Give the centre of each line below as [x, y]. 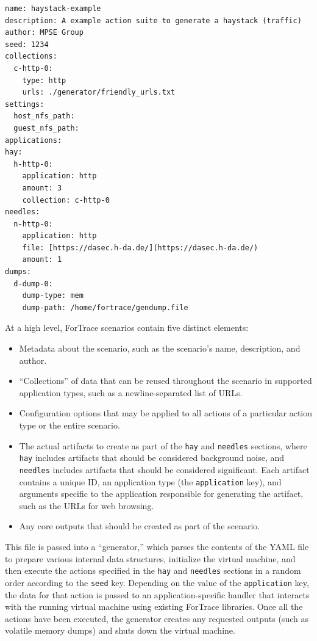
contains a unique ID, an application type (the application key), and [150, 481]
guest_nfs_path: [46, 128]
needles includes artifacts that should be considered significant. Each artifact [164, 469]
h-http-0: [33, 164]
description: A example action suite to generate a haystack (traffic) [153, 20]
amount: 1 [42, 260]
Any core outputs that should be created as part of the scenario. [140, 526]
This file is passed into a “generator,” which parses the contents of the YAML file [157, 546]
